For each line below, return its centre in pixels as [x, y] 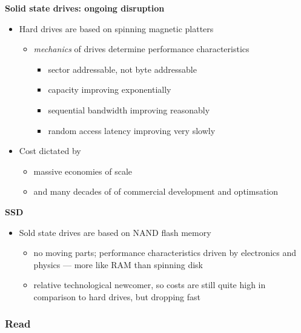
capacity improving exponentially [110, 89]
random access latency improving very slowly [132, 130]
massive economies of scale [83, 171]
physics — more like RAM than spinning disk [118, 264]
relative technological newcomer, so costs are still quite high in [150, 285]
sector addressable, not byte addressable [122, 69]
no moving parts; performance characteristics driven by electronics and [165, 253]
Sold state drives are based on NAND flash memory [115, 232]
